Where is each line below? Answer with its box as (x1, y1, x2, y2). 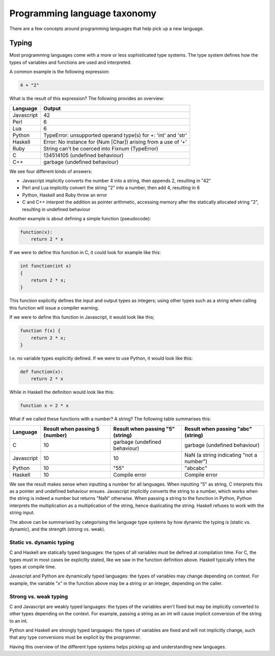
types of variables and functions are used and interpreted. (9, 59, 132, 65)
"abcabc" (184, 464, 207, 471)
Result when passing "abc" (184, 425, 252, 432)
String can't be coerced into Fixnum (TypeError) (43, 145, 158, 152)
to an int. (9, 618, 28, 624)
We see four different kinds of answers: (9, 168, 93, 174)
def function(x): (20, 369, 64, 374)
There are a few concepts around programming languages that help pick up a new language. (9, 26, 204, 32)
